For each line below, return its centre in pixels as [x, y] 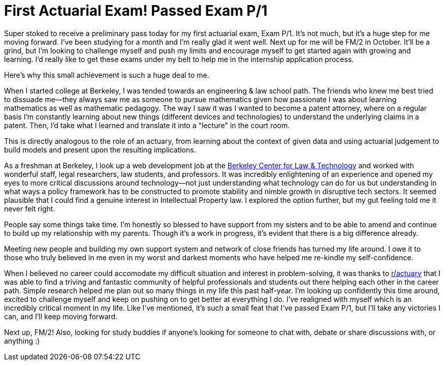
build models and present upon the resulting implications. [100, 149]
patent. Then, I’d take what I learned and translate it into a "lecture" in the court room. [147, 125]
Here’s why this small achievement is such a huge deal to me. [107, 75]
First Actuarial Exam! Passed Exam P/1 [136, 11]
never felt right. [30, 208]
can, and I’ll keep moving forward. [61, 316]
